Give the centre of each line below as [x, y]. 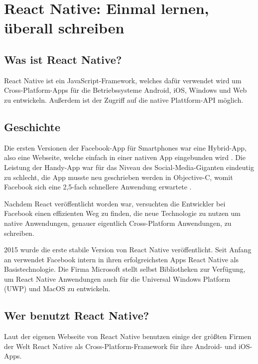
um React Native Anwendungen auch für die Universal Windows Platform [117, 278]
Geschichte [32, 126]
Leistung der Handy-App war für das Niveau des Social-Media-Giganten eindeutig [129, 167]
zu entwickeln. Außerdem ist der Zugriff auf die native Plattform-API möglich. [124, 99]
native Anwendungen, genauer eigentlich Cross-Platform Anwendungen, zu [118, 223]
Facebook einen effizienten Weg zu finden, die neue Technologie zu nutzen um [123, 213]
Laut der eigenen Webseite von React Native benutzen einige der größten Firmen [128, 336]
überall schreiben [64, 28]
